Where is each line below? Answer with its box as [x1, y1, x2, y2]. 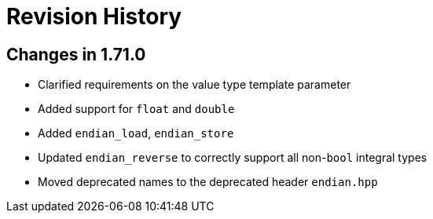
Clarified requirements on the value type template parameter [38, 78, 351, 92]
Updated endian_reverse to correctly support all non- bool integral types [38, 151, 427, 165]
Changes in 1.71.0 [6, 44, 146, 64]
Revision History [6, 3, 182, 30]
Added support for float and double [38, 102, 235, 116]
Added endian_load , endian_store [38, 126, 234, 141]
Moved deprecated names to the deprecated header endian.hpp [38, 175, 378, 189]
